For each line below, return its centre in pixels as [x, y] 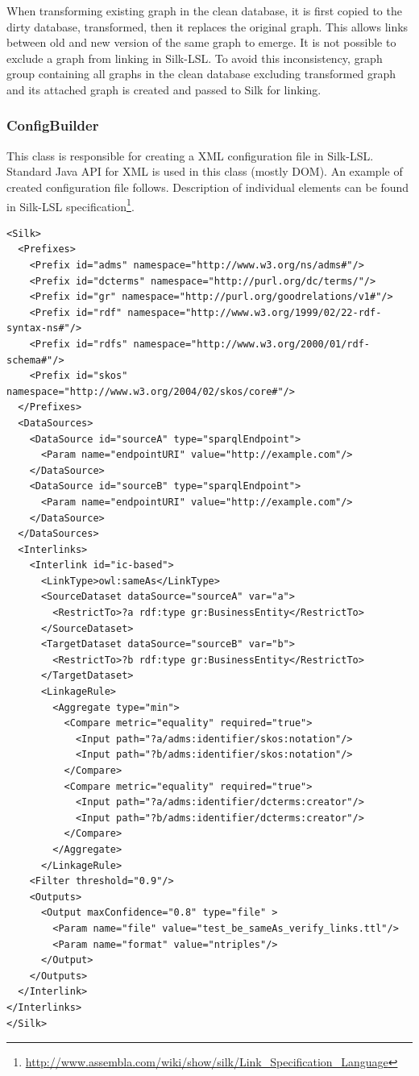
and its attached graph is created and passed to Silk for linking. [164, 89]
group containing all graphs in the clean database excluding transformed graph [201, 74]
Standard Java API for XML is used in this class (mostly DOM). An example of [205, 171]
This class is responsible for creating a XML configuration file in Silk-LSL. [190, 155]
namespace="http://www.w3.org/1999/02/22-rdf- [255, 312]
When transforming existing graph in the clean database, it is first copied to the [204, 10]
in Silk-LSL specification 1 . [71, 205]
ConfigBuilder [53, 125]
